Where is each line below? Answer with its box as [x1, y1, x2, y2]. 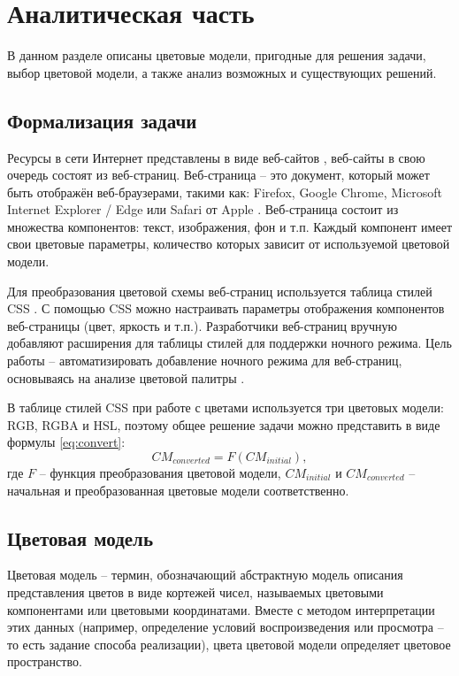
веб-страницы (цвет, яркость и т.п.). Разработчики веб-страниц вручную [7, 316, 398, 334]
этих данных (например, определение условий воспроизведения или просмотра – [7, 618, 444, 636]
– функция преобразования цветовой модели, [39, 464, 281, 482]
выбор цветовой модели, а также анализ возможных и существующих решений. [7, 63, 437, 81]
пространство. [7, 652, 82, 671]
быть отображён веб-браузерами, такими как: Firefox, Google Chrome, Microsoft [7, 182, 443, 201]
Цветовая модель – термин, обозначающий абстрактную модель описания [7, 565, 403, 584]
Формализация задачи [7, 106, 197, 134]
